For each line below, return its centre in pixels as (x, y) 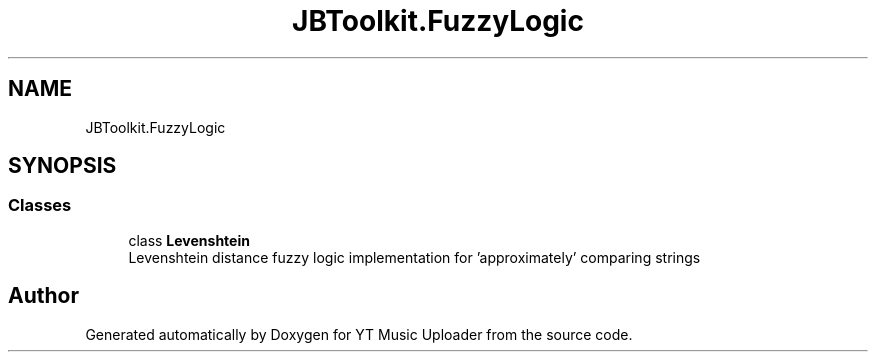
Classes (40, 205)
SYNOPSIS (62, 166)
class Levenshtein (189, 240)
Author (43, 296)
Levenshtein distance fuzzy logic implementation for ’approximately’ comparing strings (414, 257)
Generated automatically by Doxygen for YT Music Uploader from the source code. (359, 334)
